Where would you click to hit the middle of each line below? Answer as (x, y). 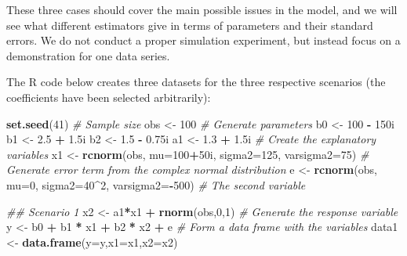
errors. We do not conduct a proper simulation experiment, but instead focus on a (203, 40)
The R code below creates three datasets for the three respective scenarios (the (196, 82)
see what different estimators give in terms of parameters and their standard (190, 25)
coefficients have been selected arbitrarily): (109, 97)
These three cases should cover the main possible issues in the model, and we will (202, 9)
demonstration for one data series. (88, 55)
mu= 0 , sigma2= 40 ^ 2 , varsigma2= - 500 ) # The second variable (156, 184)
